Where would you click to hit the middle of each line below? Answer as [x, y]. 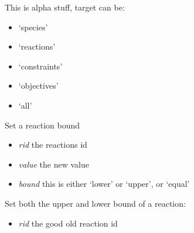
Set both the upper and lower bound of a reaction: [95, 203]
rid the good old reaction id [68, 223]
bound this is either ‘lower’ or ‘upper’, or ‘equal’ [104, 184]
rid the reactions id [53, 145]
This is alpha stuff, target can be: [65, 7]
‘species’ [33, 27]
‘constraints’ [40, 66]
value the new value [54, 164]
